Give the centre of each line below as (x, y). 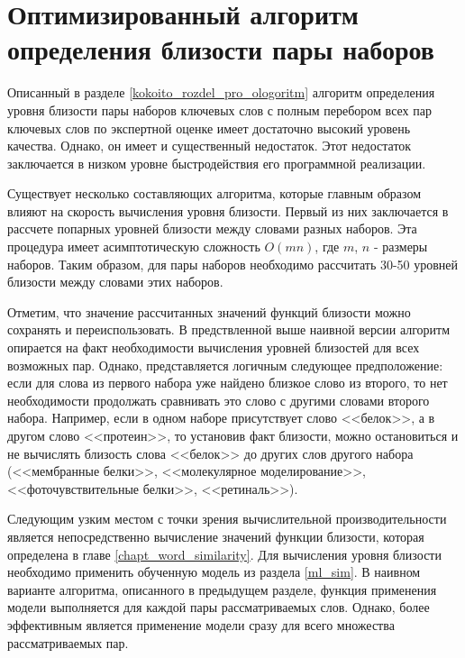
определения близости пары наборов (221, 49)
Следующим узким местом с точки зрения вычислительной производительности (227, 519)
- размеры (401, 247)
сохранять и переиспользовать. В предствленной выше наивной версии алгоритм (229, 329)
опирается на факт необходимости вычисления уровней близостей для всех (214, 347)
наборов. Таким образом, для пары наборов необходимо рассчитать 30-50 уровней (233, 264)
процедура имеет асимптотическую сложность (134, 247)
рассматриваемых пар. (68, 642)
